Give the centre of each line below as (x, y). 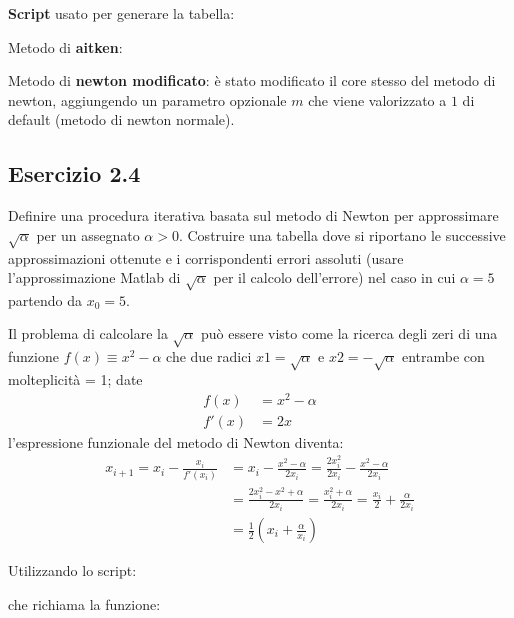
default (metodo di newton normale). (121, 119)
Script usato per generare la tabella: (121, 13)
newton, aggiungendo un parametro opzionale (147, 99)
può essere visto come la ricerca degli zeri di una (349, 333)
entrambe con (443, 356)
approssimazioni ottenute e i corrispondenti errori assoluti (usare (206, 257)
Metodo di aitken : (65, 46)
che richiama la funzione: (84, 603)
